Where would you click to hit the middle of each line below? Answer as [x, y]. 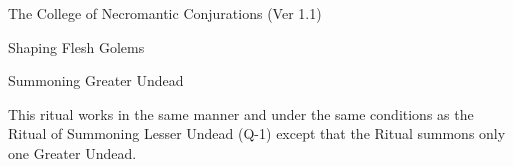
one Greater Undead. [72, 152]
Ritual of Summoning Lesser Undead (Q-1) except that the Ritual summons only [257, 133]
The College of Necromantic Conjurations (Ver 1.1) [165, 13]
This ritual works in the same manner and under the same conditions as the [241, 113]
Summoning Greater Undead [96, 80]
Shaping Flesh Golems [76, 46]
